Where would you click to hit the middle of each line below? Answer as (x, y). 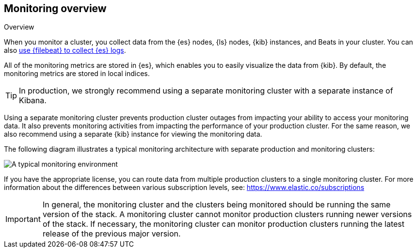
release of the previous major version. (112, 234)
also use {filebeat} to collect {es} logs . (65, 50)
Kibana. (33, 101)
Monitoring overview (55, 8)
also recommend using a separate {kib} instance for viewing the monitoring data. (133, 134)
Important (23, 219)
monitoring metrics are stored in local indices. (77, 74)
